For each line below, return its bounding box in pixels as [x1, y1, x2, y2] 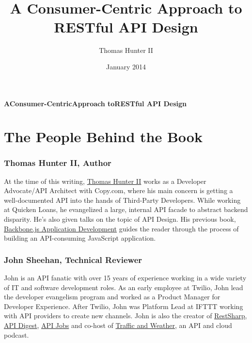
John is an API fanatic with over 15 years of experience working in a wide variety [4, 273, 247, 283]
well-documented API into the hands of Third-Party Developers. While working [4, 195, 241, 205]
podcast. [4, 329, 29, 340]
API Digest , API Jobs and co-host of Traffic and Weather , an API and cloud [4, 320, 232, 330]
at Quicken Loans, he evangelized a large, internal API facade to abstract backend [4, 204, 248, 214]
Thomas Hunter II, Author [4, 157, 111, 169]
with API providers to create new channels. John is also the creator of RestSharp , [4, 310, 247, 321]
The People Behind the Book [4, 127, 203, 147]
